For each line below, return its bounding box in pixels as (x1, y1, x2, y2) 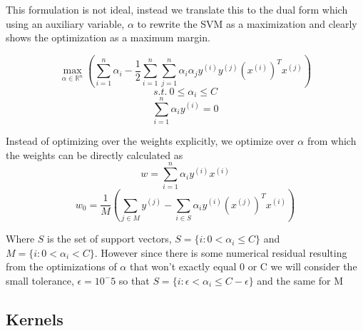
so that (118, 273, 150, 287)
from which (307, 133, 357, 148)
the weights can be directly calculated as (6, 147, 183, 162)
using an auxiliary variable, (6, 16, 125, 31)
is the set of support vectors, (47, 231, 172, 246)
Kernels (6, 307, 63, 330)
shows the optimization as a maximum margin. (6, 30, 210, 45)
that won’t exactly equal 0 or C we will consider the (129, 259, 357, 274)
